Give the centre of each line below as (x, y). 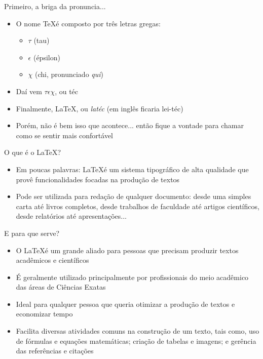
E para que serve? (32, 233)
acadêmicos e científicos (52, 260)
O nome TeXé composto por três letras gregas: (88, 23)
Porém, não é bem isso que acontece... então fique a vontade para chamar (130, 125)
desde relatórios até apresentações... (71, 216)
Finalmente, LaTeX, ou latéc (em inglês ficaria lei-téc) (100, 108)
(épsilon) (47, 57)
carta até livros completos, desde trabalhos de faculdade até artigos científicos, (138, 206)
